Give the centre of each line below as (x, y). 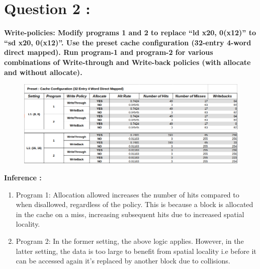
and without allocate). (43, 72)
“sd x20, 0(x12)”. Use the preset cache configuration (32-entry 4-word (128, 42)
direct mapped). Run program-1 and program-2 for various (109, 52)
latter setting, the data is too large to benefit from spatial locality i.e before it (136, 251)
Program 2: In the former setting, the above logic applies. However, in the (130, 241)
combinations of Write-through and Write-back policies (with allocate (127, 62)
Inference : (23, 178)
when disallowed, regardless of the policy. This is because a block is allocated (135, 204)
